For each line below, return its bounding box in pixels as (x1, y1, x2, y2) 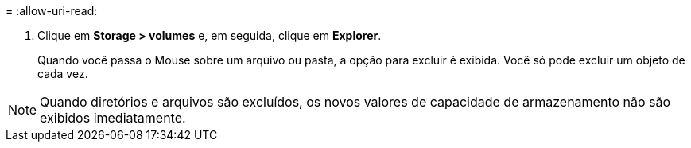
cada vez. (37, 67, 88, 80)
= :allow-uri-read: (6, 4, 98, 18)
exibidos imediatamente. (40, 110, 186, 126)
